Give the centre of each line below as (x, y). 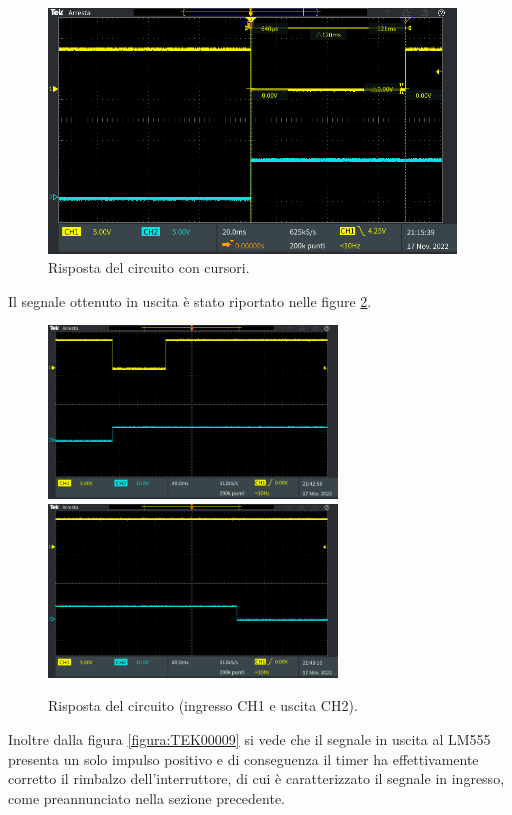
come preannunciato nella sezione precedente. (147, 797)
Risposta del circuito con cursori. (149, 267)
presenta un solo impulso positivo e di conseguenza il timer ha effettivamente (243, 758)
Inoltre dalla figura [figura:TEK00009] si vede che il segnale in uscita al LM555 (249, 738)
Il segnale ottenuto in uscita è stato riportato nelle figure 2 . (190, 300)
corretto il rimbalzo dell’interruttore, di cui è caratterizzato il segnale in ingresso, (256, 778)
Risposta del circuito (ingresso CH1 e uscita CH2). (203, 705)
